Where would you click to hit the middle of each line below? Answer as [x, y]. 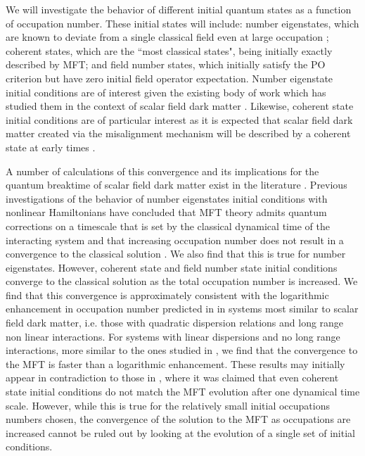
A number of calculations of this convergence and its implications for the [162, 171]
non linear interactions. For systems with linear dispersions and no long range [173, 336]
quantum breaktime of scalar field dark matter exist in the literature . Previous [177, 185]
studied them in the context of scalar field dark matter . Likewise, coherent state [180, 106]
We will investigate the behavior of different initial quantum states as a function [179, 9]
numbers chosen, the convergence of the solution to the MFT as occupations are [178, 419]
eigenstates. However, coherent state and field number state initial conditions [172, 267]
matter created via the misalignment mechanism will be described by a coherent [178, 133]
